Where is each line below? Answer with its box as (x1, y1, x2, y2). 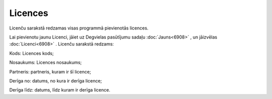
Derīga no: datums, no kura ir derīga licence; (9, 77, 102, 83)
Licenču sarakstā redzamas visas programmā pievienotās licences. (9, 25, 149, 31)
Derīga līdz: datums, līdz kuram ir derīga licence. (9, 87, 110, 93)
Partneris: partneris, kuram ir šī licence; (9, 68, 91, 74)
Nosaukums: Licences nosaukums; (9, 59, 82, 65)
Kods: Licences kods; (9, 50, 54, 56)
